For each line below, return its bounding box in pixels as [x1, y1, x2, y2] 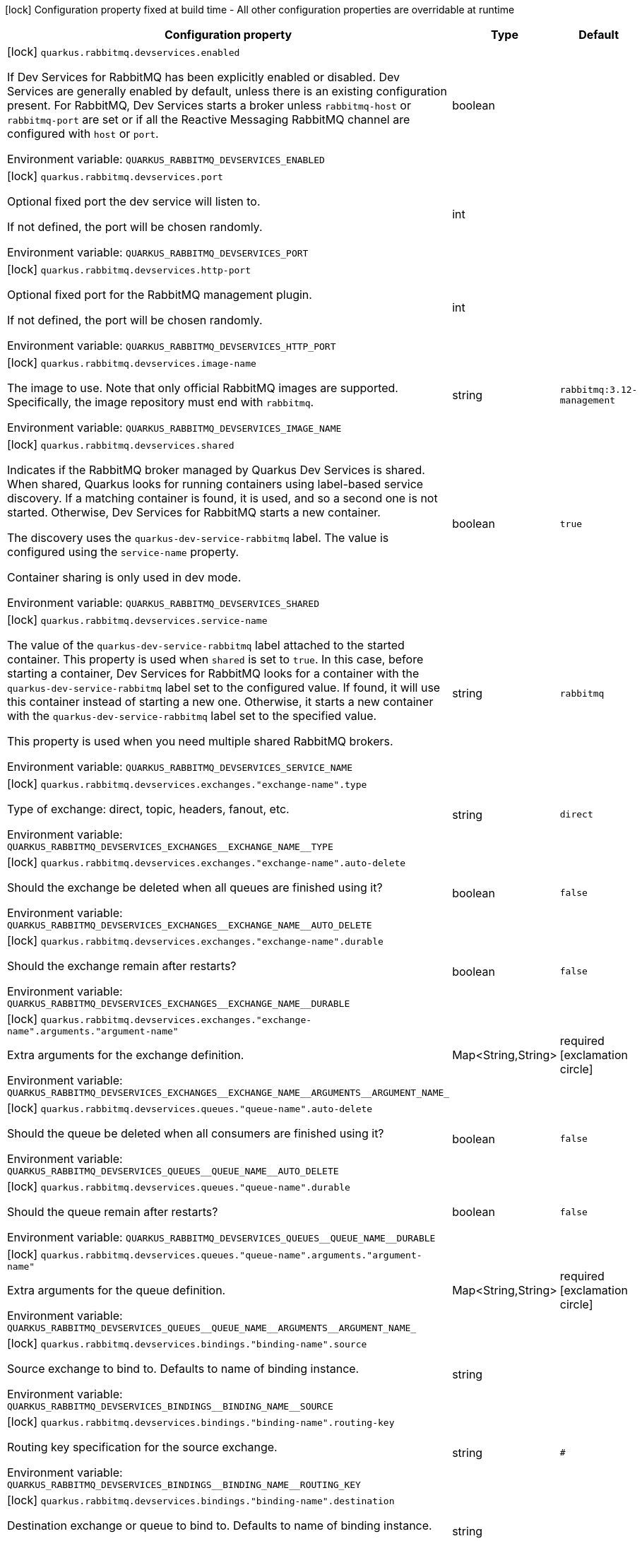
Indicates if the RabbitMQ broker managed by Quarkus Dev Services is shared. [7, 463, 425, 477]
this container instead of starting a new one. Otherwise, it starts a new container [7, 695, 434, 709]
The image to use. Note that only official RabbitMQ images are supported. [7, 381, 398, 395]
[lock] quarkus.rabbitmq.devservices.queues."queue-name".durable [7, 1179, 350, 1193]
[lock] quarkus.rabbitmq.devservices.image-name [7, 355, 256, 370]
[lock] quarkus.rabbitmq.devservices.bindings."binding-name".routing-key [7, 1415, 395, 1429]
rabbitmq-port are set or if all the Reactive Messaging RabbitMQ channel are [7, 112, 410, 126]
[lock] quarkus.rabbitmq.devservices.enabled [7, 45, 240, 59]
